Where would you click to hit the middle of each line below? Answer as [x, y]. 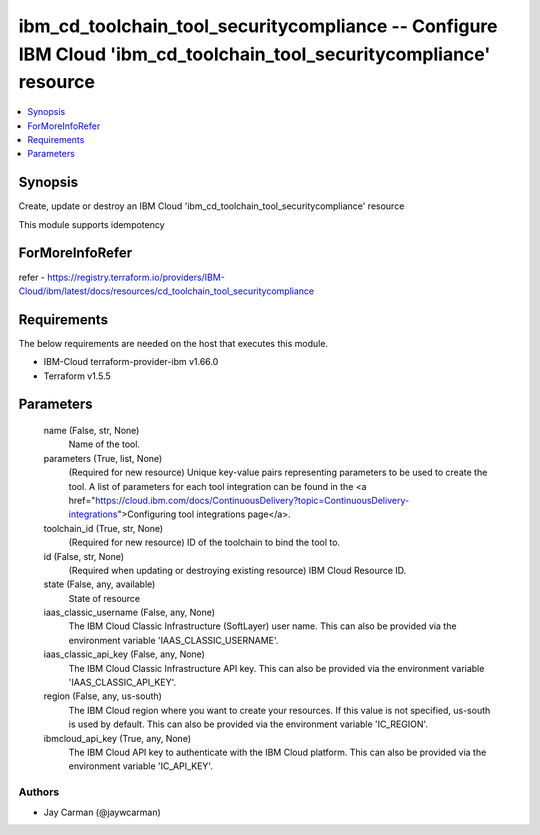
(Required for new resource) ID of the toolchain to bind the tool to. [204, 542]
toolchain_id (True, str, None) [103, 528]
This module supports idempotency [91, 224]
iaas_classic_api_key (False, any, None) [124, 654]
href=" [82, 500]
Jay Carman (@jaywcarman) [102, 812]
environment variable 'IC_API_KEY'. [141, 766]
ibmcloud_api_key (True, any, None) [117, 738]
